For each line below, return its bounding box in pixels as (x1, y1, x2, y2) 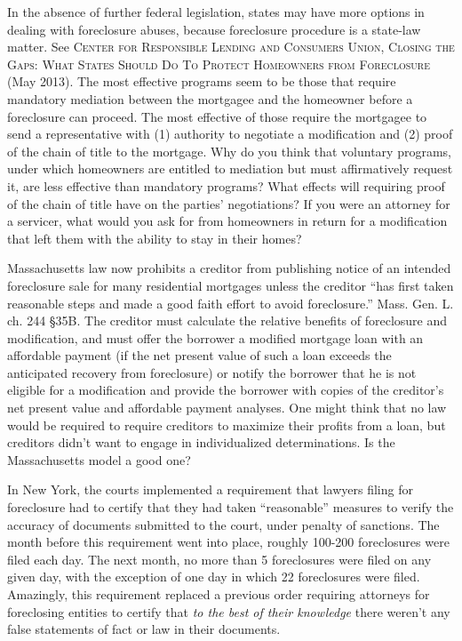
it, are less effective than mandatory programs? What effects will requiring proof (7, 176, 445, 195)
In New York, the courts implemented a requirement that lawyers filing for (7, 480, 413, 499)
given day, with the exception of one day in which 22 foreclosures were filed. (7, 567, 420, 586)
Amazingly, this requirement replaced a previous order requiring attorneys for (7, 585, 430, 603)
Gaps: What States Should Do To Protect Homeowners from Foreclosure (7, 54, 431, 73)
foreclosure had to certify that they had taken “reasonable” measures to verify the (7, 498, 454, 517)
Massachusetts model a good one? (7, 450, 191, 469)
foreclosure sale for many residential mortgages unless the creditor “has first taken (7, 276, 454, 294)
